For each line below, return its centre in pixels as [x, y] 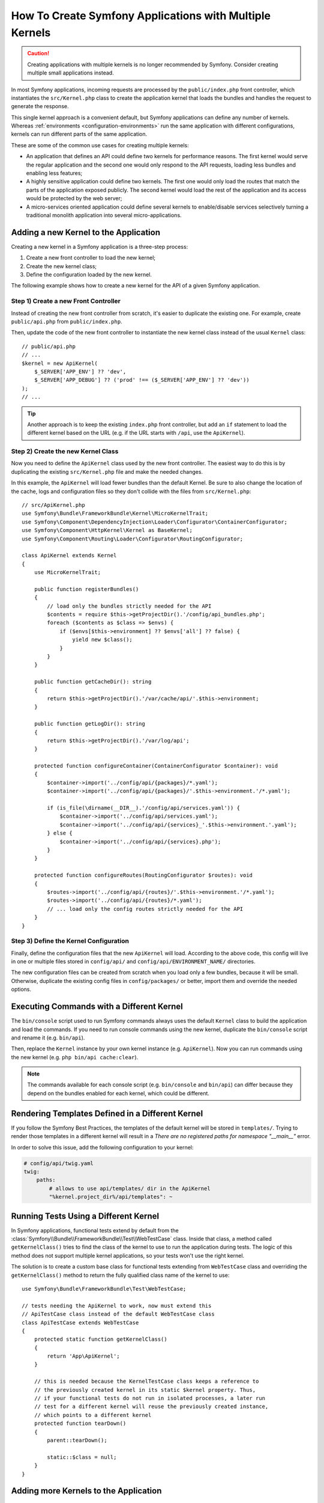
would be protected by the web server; [74, 198]
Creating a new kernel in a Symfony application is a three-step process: [100, 246]
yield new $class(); [103, 640]
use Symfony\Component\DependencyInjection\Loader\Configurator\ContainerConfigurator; [155, 522]
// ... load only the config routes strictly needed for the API [145, 909]
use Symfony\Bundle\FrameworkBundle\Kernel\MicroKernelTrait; [115, 513]
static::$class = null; [82, 1457]
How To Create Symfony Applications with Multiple [141, 16]
